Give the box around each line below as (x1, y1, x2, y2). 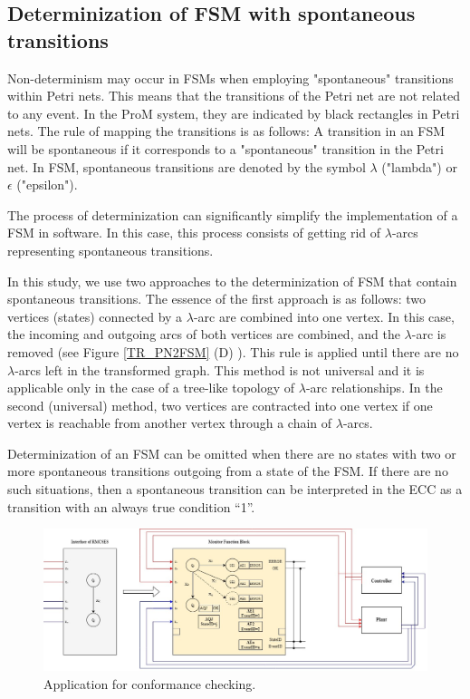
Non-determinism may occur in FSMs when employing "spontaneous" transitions (7, 68, 454, 87)
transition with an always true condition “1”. (7, 497, 255, 516)
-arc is (411, 325, 446, 344)
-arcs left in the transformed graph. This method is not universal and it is (14, 360, 425, 379)
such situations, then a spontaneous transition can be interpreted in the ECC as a (7, 480, 463, 499)
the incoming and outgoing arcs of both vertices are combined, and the (7, 325, 400, 344)
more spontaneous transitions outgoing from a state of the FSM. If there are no (7, 461, 448, 481)
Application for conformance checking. (43, 674, 256, 693)
